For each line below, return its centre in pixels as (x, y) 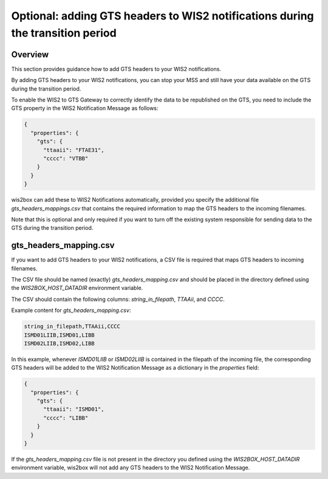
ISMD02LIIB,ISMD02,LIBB (60, 343)
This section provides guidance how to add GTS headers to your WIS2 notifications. (116, 69)
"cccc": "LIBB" (66, 418)
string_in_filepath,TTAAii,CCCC (72, 326)
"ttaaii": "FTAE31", (74, 150)
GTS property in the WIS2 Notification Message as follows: (85, 108)
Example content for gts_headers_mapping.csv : (71, 311)
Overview (30, 54)
